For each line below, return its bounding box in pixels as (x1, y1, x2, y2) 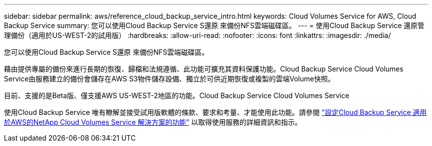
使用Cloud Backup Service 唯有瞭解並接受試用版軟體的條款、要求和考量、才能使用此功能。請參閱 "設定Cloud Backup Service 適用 (4, 108, 427, 116)
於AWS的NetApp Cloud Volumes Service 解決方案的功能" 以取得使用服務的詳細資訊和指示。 (4, 118, 302, 126)
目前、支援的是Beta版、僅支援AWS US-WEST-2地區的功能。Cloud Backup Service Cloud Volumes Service (4, 91, 350, 100)
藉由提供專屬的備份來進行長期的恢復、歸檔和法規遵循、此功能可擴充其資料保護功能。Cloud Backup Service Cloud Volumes (4, 65, 403, 73)
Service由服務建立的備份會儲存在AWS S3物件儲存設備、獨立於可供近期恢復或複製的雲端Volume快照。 (4, 74, 335, 83)
